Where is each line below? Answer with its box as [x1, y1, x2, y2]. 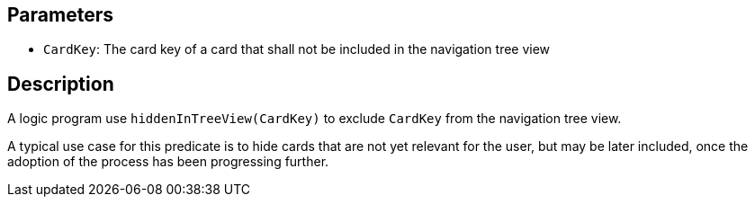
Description [7, 72, 114, 95]
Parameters [7, 4, 113, 26]
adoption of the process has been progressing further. [7, 154, 329, 170]
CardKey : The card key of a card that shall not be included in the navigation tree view [43, 41, 551, 58]
